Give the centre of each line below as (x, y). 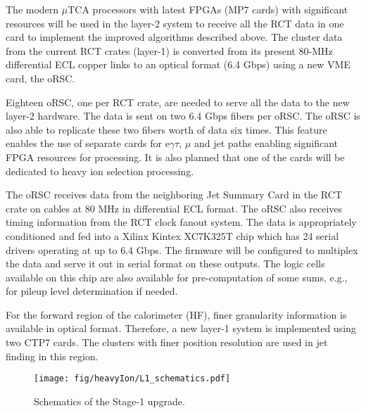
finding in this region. (52, 356)
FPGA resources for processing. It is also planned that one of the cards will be (175, 157)
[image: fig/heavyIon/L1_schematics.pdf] (132, 379)
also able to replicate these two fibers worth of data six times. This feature (166, 129)
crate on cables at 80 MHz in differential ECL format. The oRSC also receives (174, 208)
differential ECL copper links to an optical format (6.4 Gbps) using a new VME (178, 64)
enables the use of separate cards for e (88, 143)
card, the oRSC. (40, 78)
